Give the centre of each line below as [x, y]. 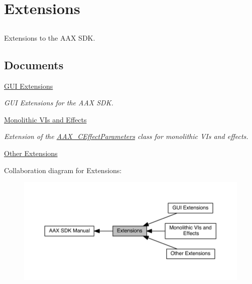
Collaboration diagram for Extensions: [63, 170]
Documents [34, 64]
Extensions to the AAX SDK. [50, 37]
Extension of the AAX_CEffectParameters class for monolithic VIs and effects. [126, 136]
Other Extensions [31, 153]
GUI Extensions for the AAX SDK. [59, 103]
